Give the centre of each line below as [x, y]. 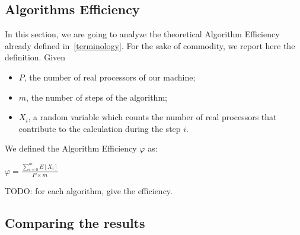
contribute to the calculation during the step [100, 128]
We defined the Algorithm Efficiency [71, 148]
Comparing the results [75, 222]
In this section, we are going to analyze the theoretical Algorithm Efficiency [142, 34]
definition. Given [35, 57]
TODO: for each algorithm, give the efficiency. [89, 190]
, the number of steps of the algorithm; [97, 97]
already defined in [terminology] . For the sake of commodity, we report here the [150, 45]
